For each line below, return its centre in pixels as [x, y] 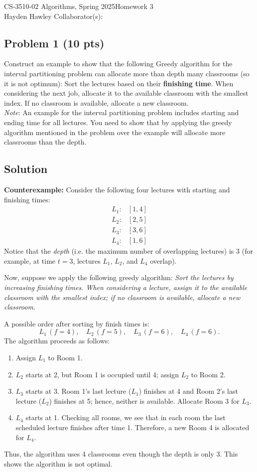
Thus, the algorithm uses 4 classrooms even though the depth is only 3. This [121, 454]
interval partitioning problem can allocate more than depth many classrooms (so [127, 73]
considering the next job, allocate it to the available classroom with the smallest [126, 93]
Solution [26, 169]
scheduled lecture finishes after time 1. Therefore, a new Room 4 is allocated [132, 427]
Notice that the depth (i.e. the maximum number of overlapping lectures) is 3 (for [128, 251]
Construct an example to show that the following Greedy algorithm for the [118, 64]
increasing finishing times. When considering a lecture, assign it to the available [126, 287]
